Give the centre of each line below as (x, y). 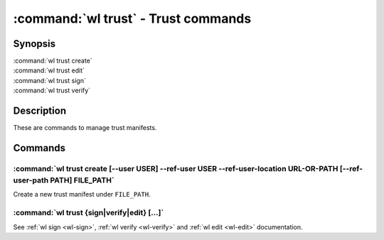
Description (40, 111)
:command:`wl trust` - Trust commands (132, 18)
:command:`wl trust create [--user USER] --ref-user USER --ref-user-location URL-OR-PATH (176, 168)
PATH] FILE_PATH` (82, 180)
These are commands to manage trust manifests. (85, 128)
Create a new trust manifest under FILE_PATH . (82, 195)
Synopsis (34, 44)
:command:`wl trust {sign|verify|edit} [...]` (89, 213)
